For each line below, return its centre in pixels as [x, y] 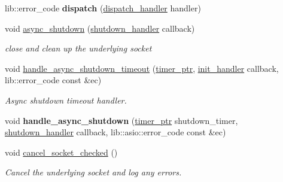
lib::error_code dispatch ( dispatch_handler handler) [103, 8]
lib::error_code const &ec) [53, 80]
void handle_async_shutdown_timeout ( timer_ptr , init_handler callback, [142, 68]
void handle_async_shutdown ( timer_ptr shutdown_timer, [121, 120]
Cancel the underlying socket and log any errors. [93, 172]
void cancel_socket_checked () [61, 152]
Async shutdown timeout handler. [66, 100]
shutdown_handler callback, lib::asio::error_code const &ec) [115, 132]
